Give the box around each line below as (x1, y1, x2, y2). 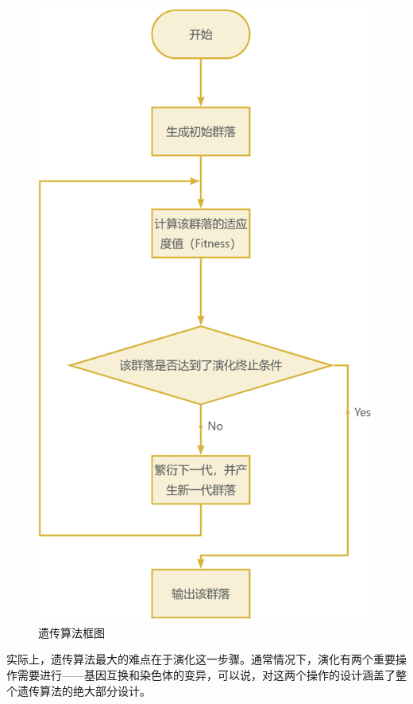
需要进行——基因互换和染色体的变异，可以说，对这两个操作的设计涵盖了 (17, 666, 396, 683)
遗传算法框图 (38, 624, 105, 640)
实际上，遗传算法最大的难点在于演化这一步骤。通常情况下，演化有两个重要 (6, 651, 396, 667)
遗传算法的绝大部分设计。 (17, 682, 151, 698)
